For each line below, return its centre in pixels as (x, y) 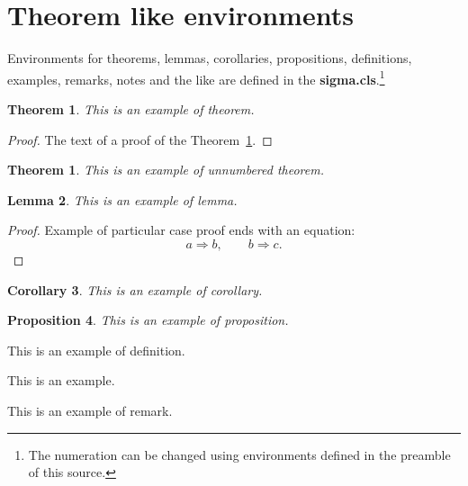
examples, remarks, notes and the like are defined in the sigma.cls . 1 (196, 77)
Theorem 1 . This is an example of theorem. (131, 108)
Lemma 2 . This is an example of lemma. (122, 199)
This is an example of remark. (90, 410)
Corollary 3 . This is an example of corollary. (135, 289)
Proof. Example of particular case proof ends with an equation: (181, 230)
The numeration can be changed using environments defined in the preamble (239, 454)
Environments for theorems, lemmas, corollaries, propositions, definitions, (210, 58)
